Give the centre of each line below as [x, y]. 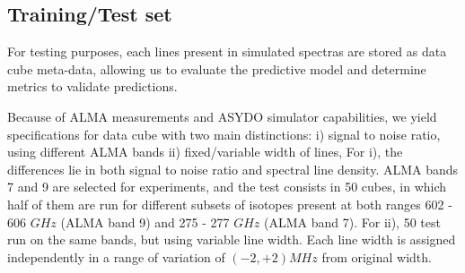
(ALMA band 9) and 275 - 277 [145, 222]
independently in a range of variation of [116, 256]
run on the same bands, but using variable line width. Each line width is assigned [232, 239]
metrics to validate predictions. [92, 86]
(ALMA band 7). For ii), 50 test [352, 222]
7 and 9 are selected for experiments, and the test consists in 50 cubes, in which [227, 187]
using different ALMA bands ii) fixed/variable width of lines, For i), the [205, 152]
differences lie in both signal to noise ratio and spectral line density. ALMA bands [233, 169]
